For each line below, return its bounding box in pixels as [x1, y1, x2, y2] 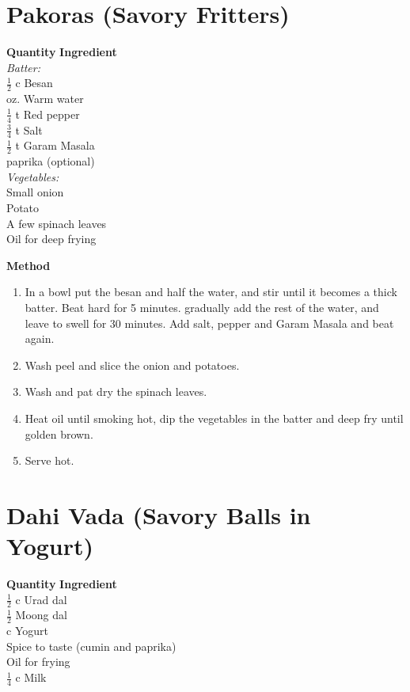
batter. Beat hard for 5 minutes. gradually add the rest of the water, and [25, 298, 379, 315]
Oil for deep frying [6, 230, 97, 247]
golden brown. [25, 425, 93, 442]
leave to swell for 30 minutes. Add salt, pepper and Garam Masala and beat [25, 314, 394, 331]
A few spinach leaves [6, 215, 107, 231]
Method [6, 257, 51, 273]
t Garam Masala [15, 137, 95, 154]
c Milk [15, 669, 47, 686]
